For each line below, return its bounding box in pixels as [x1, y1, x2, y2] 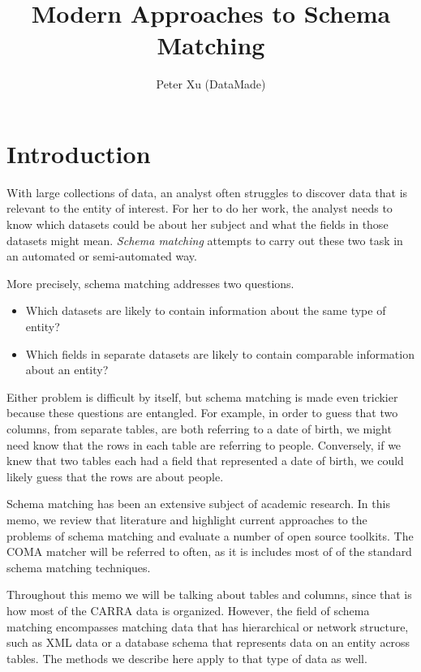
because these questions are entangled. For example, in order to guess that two [6, 404, 398, 421]
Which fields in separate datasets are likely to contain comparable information [25, 345, 415, 362]
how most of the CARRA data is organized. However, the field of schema [6, 601, 370, 618]
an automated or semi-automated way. [6, 248, 197, 265]
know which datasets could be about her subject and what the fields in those [6, 216, 389, 233]
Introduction [6, 136, 151, 170]
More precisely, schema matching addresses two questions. [6, 274, 294, 291]
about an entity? [25, 361, 109, 378]
